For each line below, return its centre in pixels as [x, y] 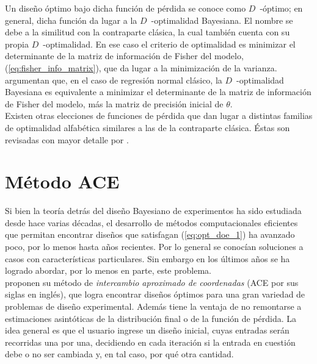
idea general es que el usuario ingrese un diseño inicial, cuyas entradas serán [147, 330]
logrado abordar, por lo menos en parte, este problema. [108, 270]
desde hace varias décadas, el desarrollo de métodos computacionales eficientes [151, 222]
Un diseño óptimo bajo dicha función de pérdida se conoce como [126, 8]
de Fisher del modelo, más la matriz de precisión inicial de [114, 103]
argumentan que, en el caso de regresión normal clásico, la [114, 80]
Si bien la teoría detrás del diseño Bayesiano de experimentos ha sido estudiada [153, 211]
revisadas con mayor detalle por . [67, 139]
